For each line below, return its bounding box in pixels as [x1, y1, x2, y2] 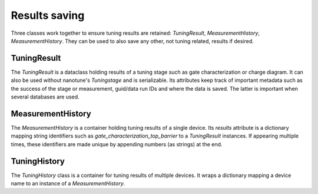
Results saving [11, 9, 85, 22]
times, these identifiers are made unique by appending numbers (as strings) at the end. [11, 140, 223, 147]
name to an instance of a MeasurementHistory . [11, 180, 125, 187]
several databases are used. [11, 93, 79, 100]
